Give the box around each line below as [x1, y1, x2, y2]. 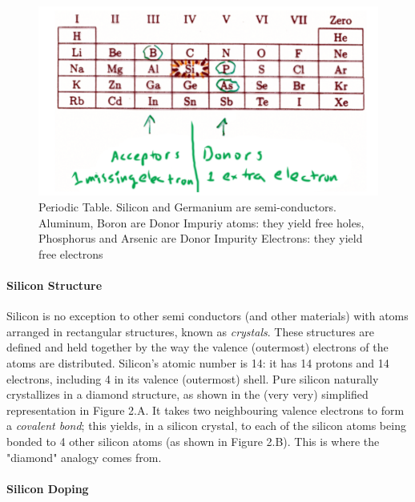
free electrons [38, 245, 103, 262]
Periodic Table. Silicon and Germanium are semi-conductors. [38, 199, 337, 215]
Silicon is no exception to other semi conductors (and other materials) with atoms [6, 307, 409, 324]
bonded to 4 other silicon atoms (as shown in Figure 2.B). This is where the [6, 432, 380, 449]
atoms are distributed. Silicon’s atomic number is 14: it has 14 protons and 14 [6, 354, 389, 371]
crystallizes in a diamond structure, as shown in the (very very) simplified [6, 386, 369, 403]
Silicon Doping [6, 480, 89, 496]
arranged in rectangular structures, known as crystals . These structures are [6, 323, 375, 339]
